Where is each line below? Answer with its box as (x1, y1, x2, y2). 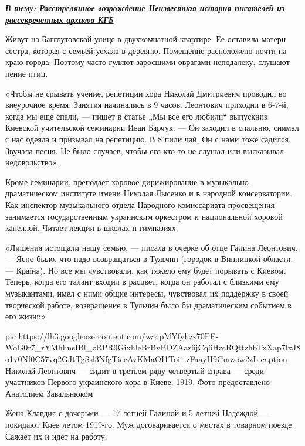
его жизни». (5, 310, 48, 322)
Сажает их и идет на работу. (5, 430, 107, 442)
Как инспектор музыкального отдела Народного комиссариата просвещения (5, 198, 274, 210)
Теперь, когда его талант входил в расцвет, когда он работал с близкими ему (5, 275, 279, 288)
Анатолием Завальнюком (5, 387, 93, 399)
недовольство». (5, 156, 59, 168)
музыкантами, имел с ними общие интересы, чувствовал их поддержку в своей (5, 287, 289, 299)
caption (260, 353, 287, 365)
